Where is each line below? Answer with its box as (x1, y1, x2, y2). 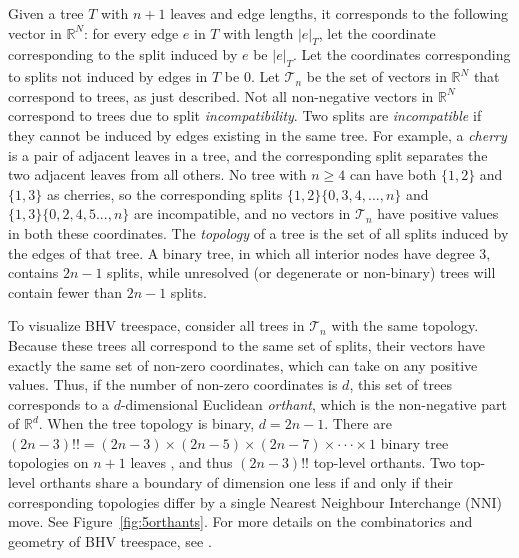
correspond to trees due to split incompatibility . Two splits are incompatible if (8, 105, 482, 126)
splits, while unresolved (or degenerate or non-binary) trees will (107, 262, 496, 283)
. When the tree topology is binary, (38, 413, 255, 434)
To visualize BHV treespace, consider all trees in (8, 315, 305, 336)
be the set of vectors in (306, 66, 447, 87)
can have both (349, 164, 437, 185)
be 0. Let (224, 66, 280, 87)
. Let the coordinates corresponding (293, 44, 511, 65)
